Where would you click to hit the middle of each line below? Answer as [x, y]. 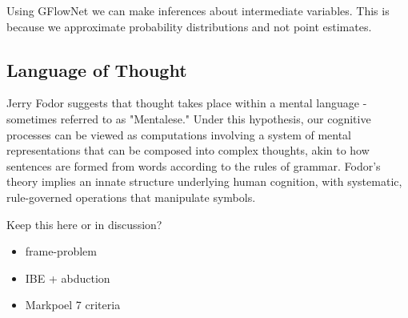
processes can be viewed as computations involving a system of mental [179, 134]
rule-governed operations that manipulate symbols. [131, 197]
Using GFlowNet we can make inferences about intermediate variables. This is [198, 10]
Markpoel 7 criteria [73, 305]
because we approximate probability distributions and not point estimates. [189, 26]
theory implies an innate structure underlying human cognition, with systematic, [204, 181]
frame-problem [61, 251]
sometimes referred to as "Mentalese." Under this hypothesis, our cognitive [189, 118]
